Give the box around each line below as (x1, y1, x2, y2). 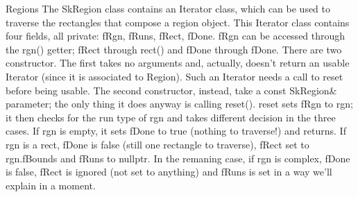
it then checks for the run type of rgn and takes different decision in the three (6, 110, 336, 124)
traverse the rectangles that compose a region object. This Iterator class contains (6, 15, 350, 29)
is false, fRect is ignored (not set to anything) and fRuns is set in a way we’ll (6, 164, 332, 179)
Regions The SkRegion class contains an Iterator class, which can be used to (6, 1, 331, 15)
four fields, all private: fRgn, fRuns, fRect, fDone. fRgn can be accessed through (6, 28, 346, 43)
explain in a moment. (6, 178, 96, 192)
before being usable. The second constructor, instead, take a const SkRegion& (6, 83, 337, 97)
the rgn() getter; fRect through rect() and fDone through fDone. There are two (6, 42, 342, 56)
